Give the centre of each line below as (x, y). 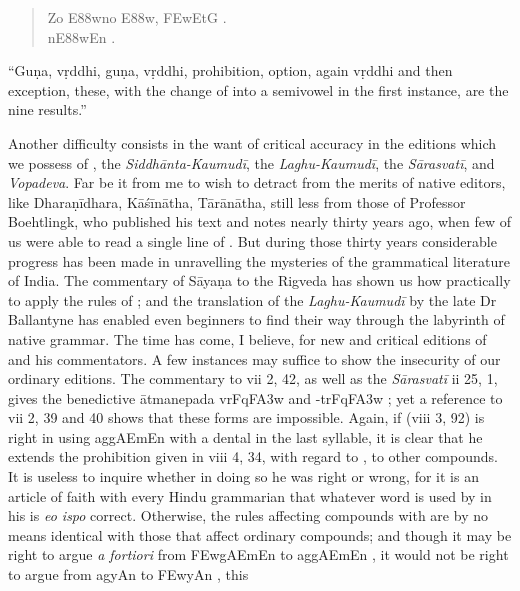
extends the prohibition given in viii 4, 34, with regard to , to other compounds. (253, 456)
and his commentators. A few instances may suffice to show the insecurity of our (254, 358)
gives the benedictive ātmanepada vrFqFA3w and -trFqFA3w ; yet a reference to (255, 397)
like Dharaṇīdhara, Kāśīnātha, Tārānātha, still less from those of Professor (237, 201)
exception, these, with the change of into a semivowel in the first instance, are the (258, 89)
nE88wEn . (81, 36)
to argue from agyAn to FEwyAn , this (128, 574)
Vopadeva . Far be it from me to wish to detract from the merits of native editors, (257, 182)
